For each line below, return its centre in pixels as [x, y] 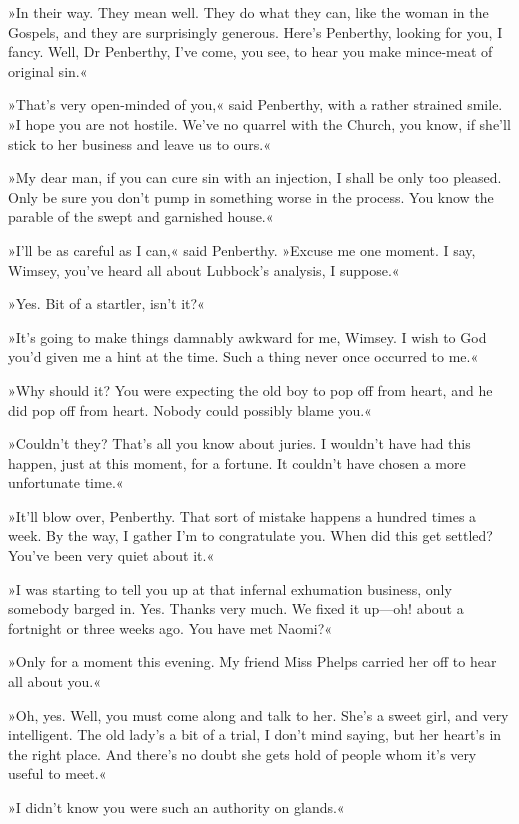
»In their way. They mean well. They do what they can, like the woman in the [248, 12]
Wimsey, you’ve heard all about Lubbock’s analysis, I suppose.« [204, 269]
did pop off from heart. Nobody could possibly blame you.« [190, 409]
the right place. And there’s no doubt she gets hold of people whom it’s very [242, 753]
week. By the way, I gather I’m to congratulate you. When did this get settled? [250, 535]
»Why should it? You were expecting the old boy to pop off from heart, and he [250, 389]
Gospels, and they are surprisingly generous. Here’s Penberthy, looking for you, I [255, 31]
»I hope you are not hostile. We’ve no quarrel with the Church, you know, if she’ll [259, 123]
